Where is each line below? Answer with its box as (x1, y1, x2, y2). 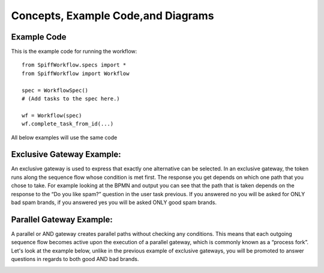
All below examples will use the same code (11, 134, 118, 141)
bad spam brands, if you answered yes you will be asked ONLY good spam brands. (11, 199, 217, 206)
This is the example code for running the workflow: (11, 48, 137, 55)
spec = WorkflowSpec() (22, 87, 89, 94)
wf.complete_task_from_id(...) (22, 121, 114, 127)
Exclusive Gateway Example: (11, 149, 121, 160)
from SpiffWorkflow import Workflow (22, 70, 130, 77)
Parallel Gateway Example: (11, 214, 113, 224)
